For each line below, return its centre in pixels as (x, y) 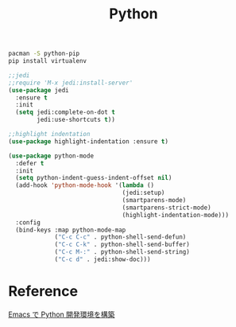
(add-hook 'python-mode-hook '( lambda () (85, 185)
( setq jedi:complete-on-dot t (65, 112)
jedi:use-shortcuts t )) (76, 120)
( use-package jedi (39, 90)
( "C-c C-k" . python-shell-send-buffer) (122, 245)
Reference (43, 292)
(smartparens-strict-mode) (167, 208)
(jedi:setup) (143, 193)
